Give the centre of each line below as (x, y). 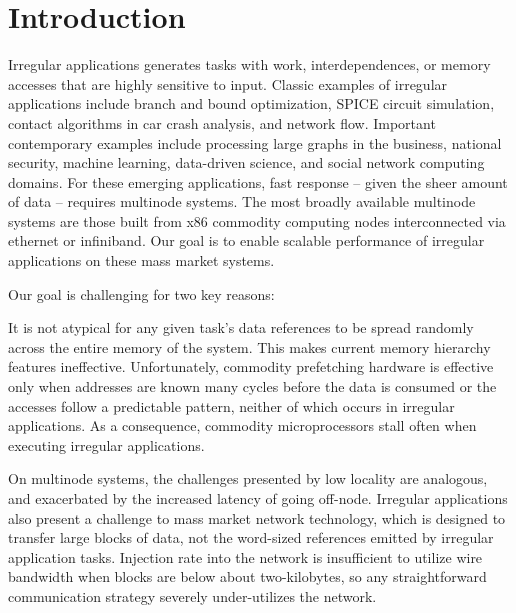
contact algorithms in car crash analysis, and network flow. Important (222, 122)
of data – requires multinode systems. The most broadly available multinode (242, 201)
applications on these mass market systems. (141, 260)
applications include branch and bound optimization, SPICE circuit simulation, (251, 103)
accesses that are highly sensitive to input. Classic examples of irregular (228, 83)
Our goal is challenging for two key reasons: (141, 293)
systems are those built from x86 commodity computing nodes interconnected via (257, 220)
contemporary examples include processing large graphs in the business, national (255, 142)
